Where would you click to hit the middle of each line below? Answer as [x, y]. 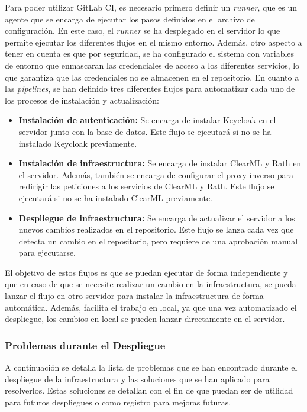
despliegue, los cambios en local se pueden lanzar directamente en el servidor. [145, 319]
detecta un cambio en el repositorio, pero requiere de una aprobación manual [158, 241]
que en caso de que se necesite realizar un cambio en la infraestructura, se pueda [151, 284]
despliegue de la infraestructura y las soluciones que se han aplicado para [137, 379]
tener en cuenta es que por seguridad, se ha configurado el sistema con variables [150, 54]
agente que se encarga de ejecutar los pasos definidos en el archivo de [130, 19]
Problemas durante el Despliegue [85, 345]
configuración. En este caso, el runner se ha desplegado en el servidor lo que [143, 30]
